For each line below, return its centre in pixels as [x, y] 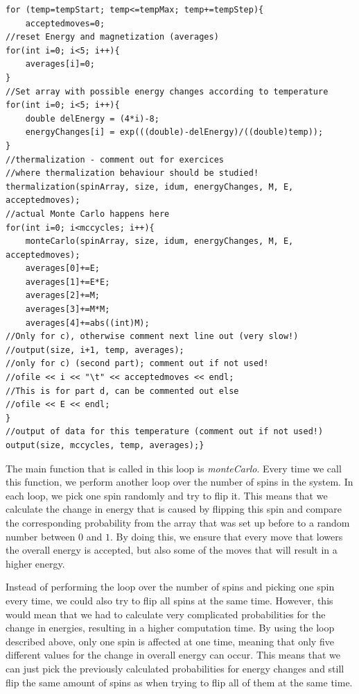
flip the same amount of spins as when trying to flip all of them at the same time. [179, 682]
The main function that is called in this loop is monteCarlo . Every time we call [174, 468]
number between [41, 536]
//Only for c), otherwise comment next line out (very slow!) [152, 337]
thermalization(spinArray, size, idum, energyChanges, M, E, [150, 187]
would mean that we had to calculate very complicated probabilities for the [166, 614]
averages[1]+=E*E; [68, 282]
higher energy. [35, 563]
